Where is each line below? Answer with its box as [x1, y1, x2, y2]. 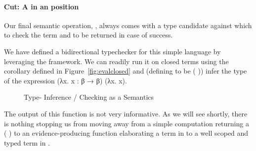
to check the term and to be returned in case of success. [4, 30, 173, 40]
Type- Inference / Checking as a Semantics [24, 92, 154, 102]
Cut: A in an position [4, 1, 79, 11]
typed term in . [4, 137, 50, 148]
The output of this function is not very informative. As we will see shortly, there [4, 108, 248, 118]
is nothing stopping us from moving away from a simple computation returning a [4, 118, 249, 128]
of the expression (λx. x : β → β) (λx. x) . [4, 75, 127, 85]
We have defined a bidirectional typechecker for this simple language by [4, 46, 221, 56]
